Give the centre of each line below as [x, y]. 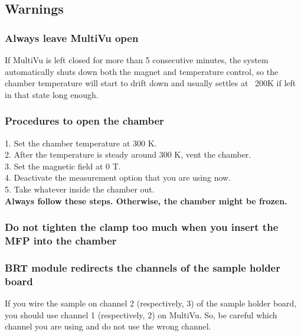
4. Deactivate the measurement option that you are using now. [118, 177]
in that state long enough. [52, 94]
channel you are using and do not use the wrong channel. [108, 326]
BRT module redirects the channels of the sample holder [143, 267]
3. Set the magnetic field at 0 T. [63, 166]
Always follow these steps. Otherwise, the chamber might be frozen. [146, 200]
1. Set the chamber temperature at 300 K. [81, 143]
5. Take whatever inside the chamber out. [80, 189]
